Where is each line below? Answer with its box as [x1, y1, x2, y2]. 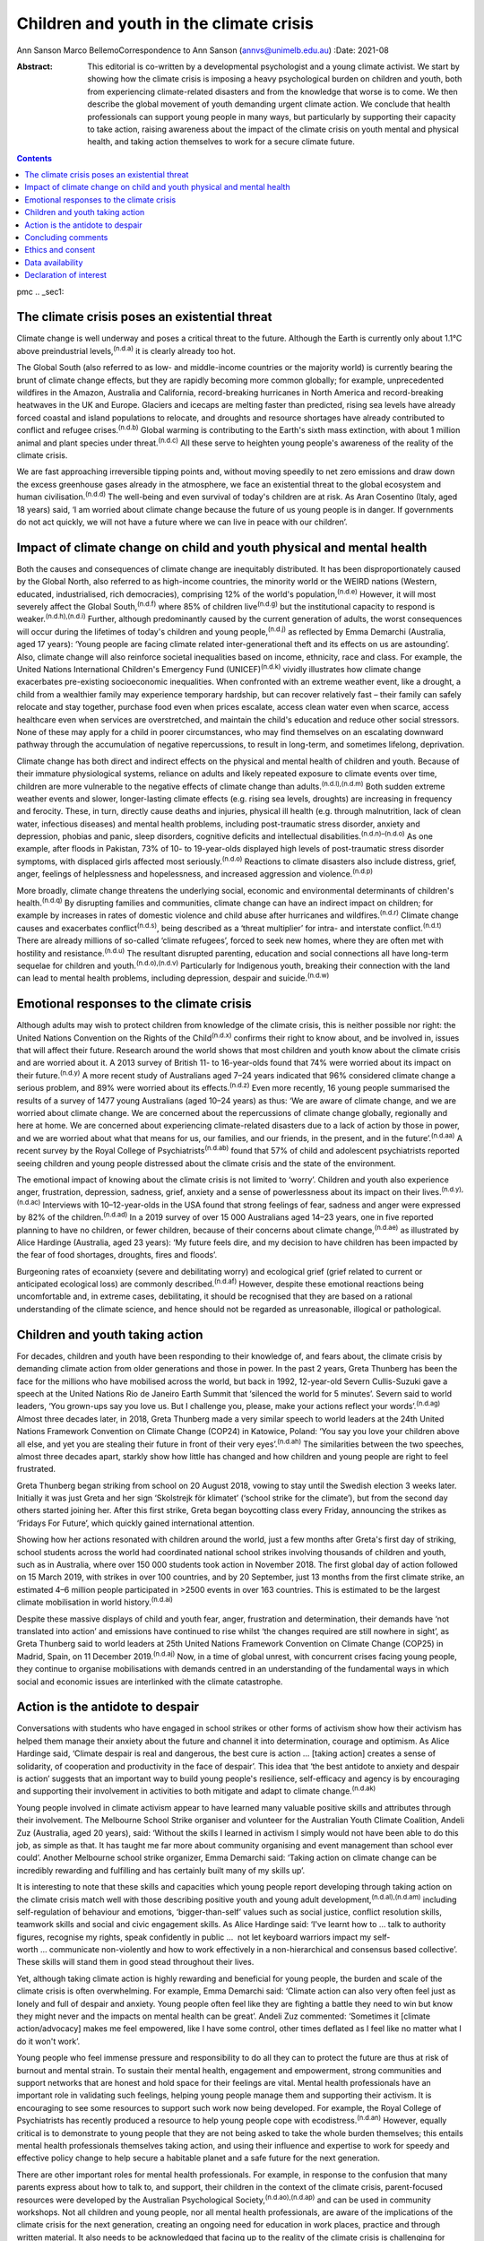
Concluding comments [24, 232, 108, 243]
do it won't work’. [16, 2036, 81, 2046]
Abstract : [16, 61, 53, 72]
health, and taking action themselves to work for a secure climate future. [87, 136, 356, 147]
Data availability [24, 256, 83, 268]
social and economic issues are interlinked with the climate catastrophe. [16, 1676, 283, 1687]
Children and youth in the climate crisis [16, 13, 314, 33]
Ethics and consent [24, 245, 96, 255]
